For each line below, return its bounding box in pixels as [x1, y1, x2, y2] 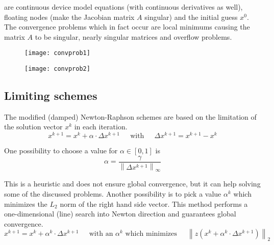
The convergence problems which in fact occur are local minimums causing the [4, 21, 250, 32]
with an [89, 230, 113, 238]
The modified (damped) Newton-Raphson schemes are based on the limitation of [4, 111, 257, 122]
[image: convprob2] [24, 65, 90, 73]
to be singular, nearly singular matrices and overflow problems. [35, 31, 232, 42]
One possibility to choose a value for [4, 145, 118, 156]
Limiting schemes [4, 88, 97, 103]
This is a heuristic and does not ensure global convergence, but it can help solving [4, 178, 261, 189]
